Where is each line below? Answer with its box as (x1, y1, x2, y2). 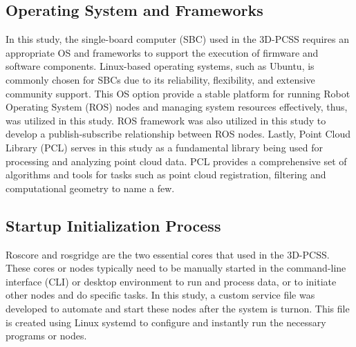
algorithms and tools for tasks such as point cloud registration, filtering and (6, 167, 326, 182)
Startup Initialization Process (6, 214, 221, 236)
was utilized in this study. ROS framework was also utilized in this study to (6, 113, 326, 127)
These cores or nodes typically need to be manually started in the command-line (6, 261, 346, 275)
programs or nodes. (6, 328, 87, 343)
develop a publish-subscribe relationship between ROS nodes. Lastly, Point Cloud (6, 126, 350, 141)
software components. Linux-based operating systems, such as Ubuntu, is (6, 59, 315, 73)
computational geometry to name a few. (6, 180, 175, 195)
